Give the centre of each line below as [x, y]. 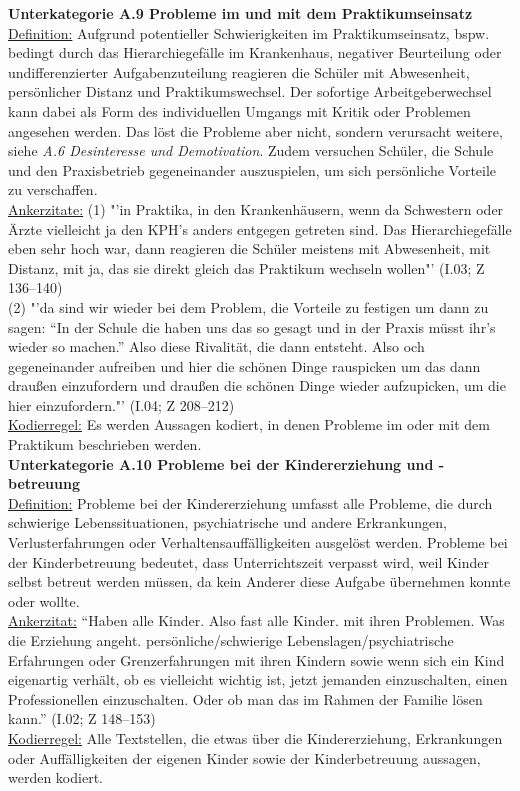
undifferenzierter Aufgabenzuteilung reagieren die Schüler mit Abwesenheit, [239, 71]
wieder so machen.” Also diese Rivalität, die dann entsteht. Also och [216, 346]
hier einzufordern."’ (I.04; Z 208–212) [121, 404]
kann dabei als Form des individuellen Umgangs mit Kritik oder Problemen [239, 110]
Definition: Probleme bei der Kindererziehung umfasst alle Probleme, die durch [250, 502]
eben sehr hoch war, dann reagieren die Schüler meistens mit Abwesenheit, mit [249, 248]
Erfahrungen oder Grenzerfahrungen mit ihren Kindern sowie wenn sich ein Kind [256, 659]
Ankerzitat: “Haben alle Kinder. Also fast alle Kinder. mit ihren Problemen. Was [256, 620]
